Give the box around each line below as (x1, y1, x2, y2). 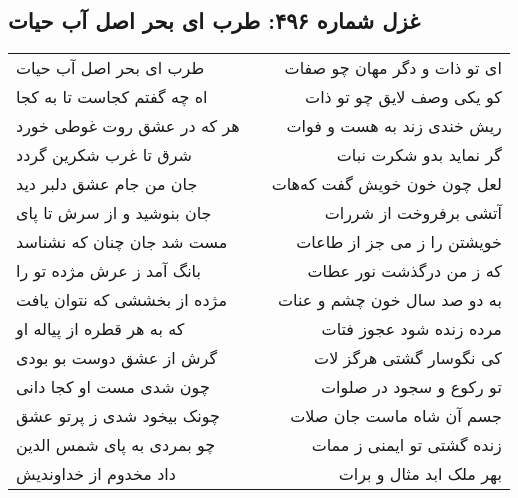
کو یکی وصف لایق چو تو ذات (305, 85, 502, 109)
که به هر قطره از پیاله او (16, 317, 185, 341)
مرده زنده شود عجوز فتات (321, 317, 502, 341)
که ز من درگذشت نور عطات (307, 259, 502, 283)
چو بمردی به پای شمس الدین (16, 433, 216, 457)
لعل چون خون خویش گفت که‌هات (271, 172, 502, 196)
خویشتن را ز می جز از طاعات (296, 230, 502, 254)
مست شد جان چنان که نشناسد (16, 230, 228, 254)
